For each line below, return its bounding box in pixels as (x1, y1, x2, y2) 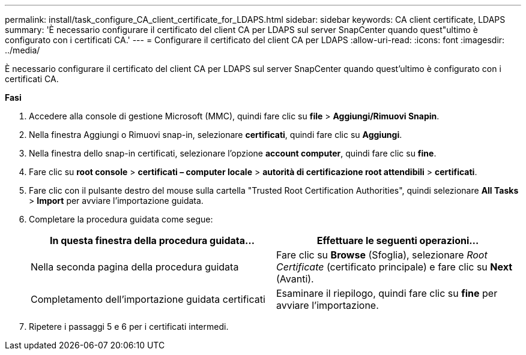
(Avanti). (276, 273, 314, 285)
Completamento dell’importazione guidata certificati (31, 293, 265, 305)
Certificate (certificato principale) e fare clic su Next (276, 261, 513, 273)
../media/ (5, 45, 40, 55)
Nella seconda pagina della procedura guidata (31, 261, 239, 273)
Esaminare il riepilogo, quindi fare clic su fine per (276, 287, 498, 299)
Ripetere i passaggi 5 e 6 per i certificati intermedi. (29, 321, 229, 332)
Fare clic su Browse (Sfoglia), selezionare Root (276, 249, 488, 261)
